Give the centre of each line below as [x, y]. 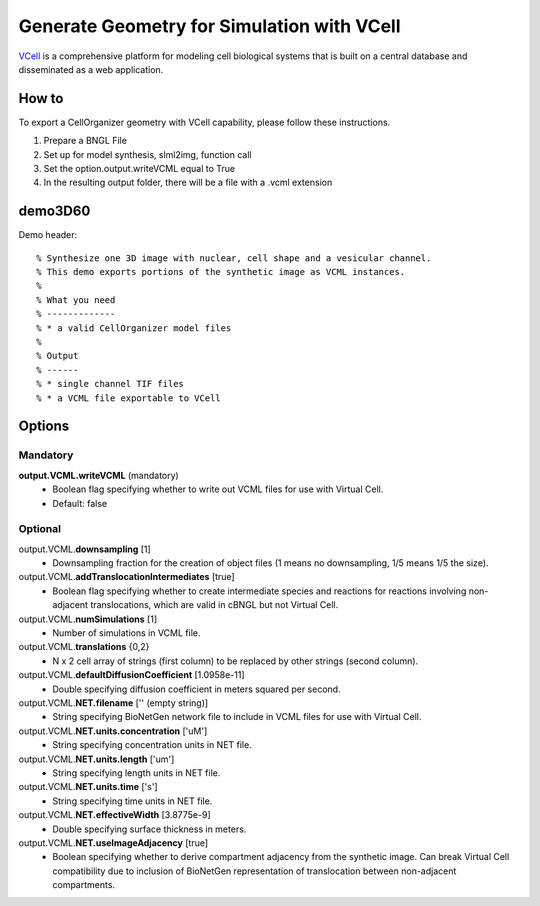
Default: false [80, 503]
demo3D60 [54, 211]
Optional [40, 529]
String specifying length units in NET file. [136, 772]
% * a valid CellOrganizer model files [134, 328]
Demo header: [48, 235]
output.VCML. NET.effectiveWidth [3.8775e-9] [115, 815]
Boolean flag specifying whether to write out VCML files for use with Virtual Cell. [218, 489]
